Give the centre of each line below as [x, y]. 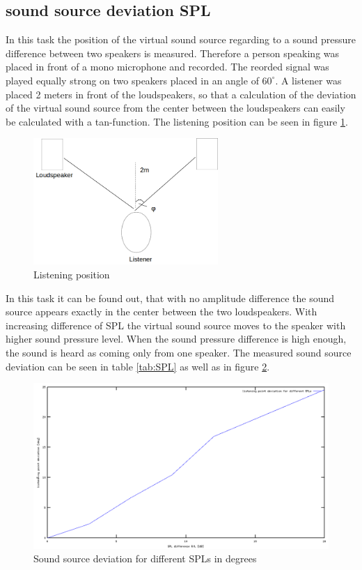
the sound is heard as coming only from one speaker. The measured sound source [179, 353]
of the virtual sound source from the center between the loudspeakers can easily [175, 108]
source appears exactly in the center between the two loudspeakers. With [162, 312]
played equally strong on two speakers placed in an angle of [132, 80]
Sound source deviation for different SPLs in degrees [145, 558]
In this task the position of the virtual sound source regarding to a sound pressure [181, 39]
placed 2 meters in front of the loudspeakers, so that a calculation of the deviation [181, 94]
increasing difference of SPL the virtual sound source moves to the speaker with [176, 325]
